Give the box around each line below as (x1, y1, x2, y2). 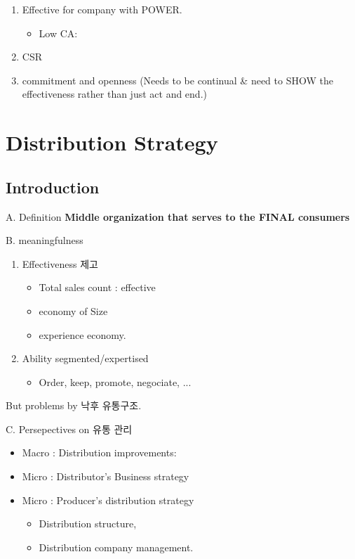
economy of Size (39, 303, 108, 318)
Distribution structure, (39, 516, 137, 531)
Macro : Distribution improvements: (22, 445, 177, 460)
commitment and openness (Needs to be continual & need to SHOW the (22, 72, 333, 87)
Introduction (6, 176, 100, 198)
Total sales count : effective (39, 280, 156, 295)
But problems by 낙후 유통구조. (6, 398, 142, 413)
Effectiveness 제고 (22, 256, 98, 271)
